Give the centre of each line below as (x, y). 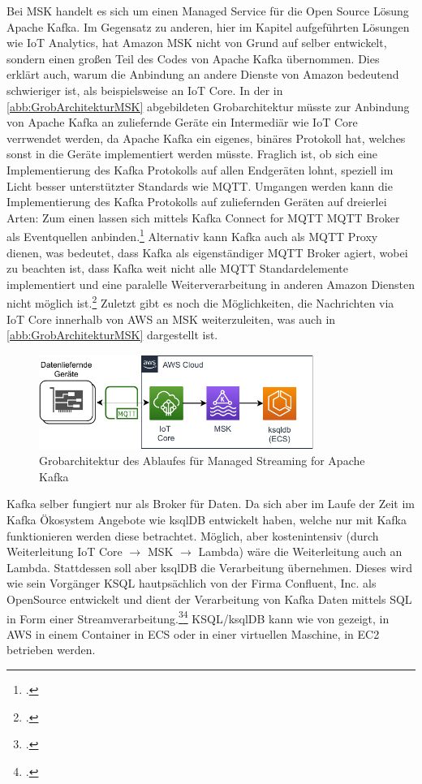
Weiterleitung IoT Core (65, 551)
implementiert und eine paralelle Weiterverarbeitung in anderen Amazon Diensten (211, 284)
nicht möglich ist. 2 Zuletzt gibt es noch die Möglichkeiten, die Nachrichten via (200, 302)
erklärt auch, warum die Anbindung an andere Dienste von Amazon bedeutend (203, 74)
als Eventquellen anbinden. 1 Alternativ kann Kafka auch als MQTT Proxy (192, 235)
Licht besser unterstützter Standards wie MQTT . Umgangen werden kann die (200, 185)
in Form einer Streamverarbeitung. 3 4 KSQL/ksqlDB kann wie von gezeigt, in (198, 617)
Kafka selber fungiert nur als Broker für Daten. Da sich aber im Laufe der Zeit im (211, 504)
